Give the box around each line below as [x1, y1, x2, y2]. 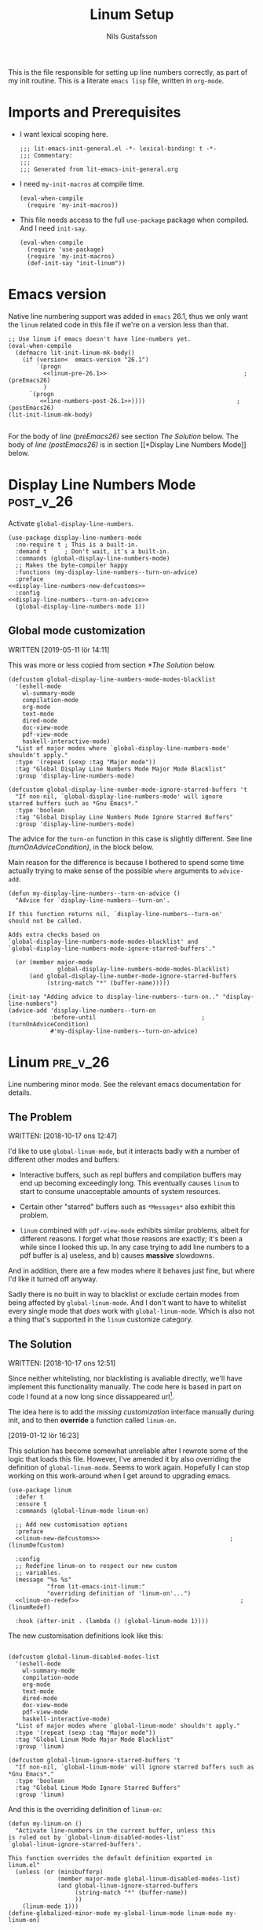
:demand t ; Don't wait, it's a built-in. [15, 547, 170, 556]
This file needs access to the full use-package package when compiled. [19, 215, 249, 224]
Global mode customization [8, 624, 146, 638]
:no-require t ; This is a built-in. [15, 541, 139, 549]
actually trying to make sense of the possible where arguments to [8, 866, 217, 875]
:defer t [15, 1493, 44, 1501]
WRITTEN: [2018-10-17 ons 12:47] [8, 1131, 118, 1141]
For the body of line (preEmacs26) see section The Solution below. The [8, 431, 239, 441]
